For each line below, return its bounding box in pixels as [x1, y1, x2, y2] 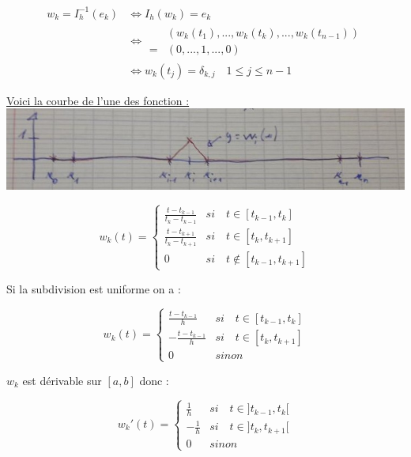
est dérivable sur [22, 372, 102, 388]
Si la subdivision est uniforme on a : [6, 280, 181, 296]
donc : [139, 372, 169, 388]
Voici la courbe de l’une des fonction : [6, 92, 190, 108]
